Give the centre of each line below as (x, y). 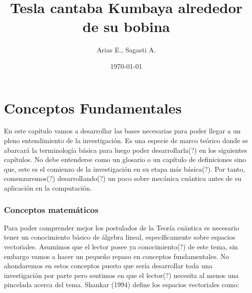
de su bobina (126, 26)
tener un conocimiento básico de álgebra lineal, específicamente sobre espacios (120, 237)
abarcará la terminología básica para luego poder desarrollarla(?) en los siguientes (126, 150)
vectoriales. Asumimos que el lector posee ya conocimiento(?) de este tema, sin (121, 246)
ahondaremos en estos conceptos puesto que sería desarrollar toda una (108, 266)
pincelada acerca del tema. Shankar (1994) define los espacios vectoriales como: (122, 285)
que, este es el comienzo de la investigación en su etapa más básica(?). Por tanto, (125, 169)
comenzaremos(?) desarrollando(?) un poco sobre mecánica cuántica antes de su (123, 178)
